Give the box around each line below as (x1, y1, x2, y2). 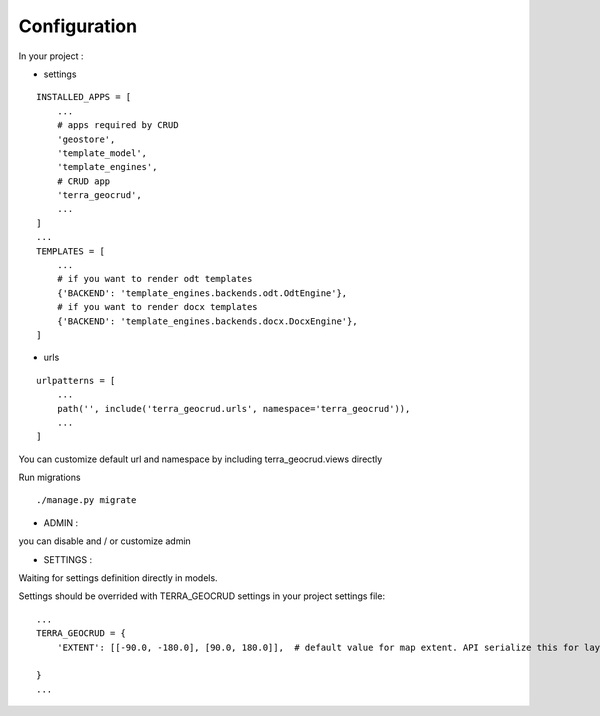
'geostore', (56, 133, 116, 145)
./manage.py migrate (36, 495, 137, 506)
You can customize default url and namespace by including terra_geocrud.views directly (18, 453, 383, 465)
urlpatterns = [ (36, 375, 116, 386)
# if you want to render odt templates (56, 273, 253, 285)
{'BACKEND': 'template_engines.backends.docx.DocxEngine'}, (56, 315, 359, 327)
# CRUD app (56, 175, 111, 187)
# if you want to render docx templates (56, 301, 259, 313)
